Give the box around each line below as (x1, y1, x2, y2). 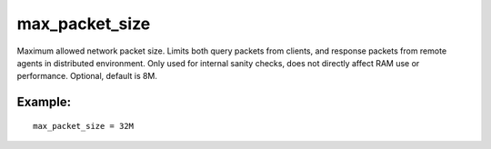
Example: (16, 94, 72, 110)
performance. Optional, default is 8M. (16, 71, 158, 82)
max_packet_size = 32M (33, 121, 135, 131)
